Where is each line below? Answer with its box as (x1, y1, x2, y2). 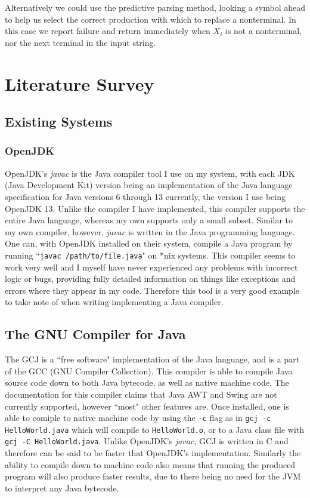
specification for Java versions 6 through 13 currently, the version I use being (5, 190, 286, 202)
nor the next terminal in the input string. (5, 36, 156, 48)
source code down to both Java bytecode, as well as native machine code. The (5, 376, 289, 389)
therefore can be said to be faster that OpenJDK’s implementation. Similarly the (5, 447, 301, 459)
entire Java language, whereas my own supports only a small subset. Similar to (5, 214, 293, 226)
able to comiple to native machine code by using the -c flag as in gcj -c (5, 411, 271, 424)
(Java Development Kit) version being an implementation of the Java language (5, 179, 293, 191)
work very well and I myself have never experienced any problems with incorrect (5, 260, 298, 273)
